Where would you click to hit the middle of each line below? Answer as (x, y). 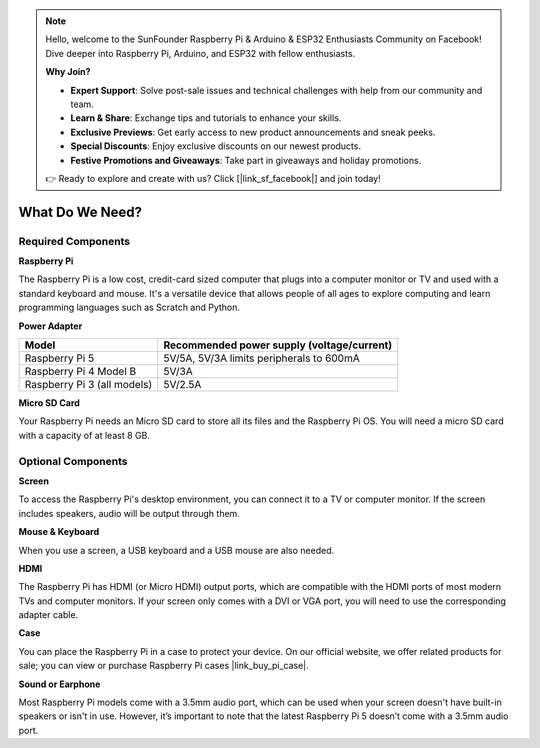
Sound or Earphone (59, 684)
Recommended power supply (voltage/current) (278, 345)
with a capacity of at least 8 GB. (84, 435)
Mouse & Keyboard (59, 532)
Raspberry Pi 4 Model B (80, 372)
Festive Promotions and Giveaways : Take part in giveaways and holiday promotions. (246, 160)
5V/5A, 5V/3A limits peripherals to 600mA (261, 358)
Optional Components (73, 461)
